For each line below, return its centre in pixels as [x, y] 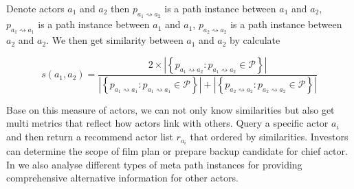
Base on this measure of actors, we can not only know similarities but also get [170, 109]
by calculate [255, 40]
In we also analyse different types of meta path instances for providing [154, 164]
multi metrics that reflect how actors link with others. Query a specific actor [167, 123]
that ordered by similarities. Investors [269, 137]
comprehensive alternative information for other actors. [122, 178]
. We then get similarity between [115, 40]
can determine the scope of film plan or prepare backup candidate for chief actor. [177, 151]
